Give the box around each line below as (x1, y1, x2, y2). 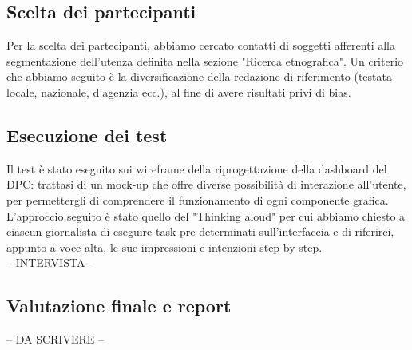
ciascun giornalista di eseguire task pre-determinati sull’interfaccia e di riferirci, (6, 223, 394, 240)
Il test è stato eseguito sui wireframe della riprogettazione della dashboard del (6, 160, 387, 177)
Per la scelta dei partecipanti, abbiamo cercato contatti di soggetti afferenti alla (6, 37, 395, 54)
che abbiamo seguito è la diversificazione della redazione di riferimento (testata (6, 68, 392, 85)
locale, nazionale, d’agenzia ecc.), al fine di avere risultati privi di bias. (6, 83, 351, 100)
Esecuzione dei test (6, 122, 168, 147)
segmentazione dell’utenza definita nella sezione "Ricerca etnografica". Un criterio (6, 52, 404, 69)
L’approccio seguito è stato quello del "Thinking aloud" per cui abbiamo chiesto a (6, 207, 406, 224)
